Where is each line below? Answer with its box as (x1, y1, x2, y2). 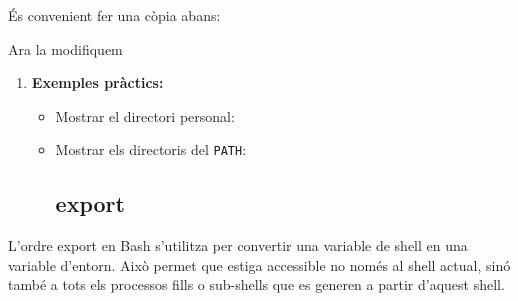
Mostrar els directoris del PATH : (55, 139, 247, 160)
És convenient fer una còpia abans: (8, 5, 221, 25)
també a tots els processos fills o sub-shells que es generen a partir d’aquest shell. (8, 274, 505, 295)
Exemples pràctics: (31, 72, 164, 93)
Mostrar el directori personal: (55, 105, 235, 126)
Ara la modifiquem (8, 38, 123, 59)
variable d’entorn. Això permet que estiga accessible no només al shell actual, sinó (8, 254, 511, 275)
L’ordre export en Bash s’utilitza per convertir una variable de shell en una (8, 235, 468, 256)
